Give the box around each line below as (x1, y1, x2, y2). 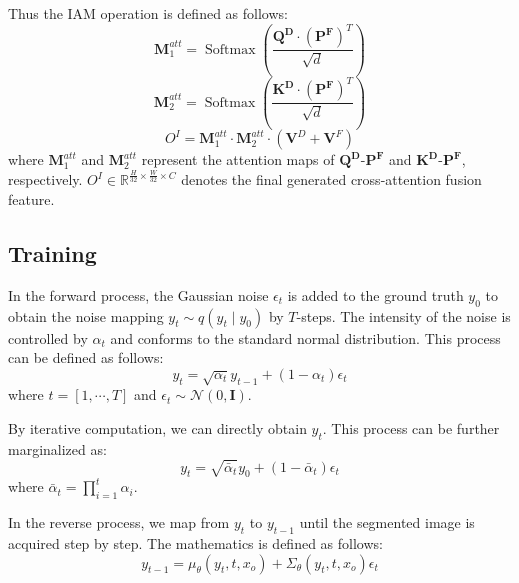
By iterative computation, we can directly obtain (8, 417, 307, 438)
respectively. (8, 169, 83, 190)
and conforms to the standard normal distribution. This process (110, 327, 501, 348)
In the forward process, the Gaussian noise (8, 284, 269, 305)
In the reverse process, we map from (8, 512, 230, 533)
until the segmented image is (299, 512, 475, 533)
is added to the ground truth (287, 284, 464, 305)
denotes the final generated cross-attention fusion (181, 169, 482, 190)
